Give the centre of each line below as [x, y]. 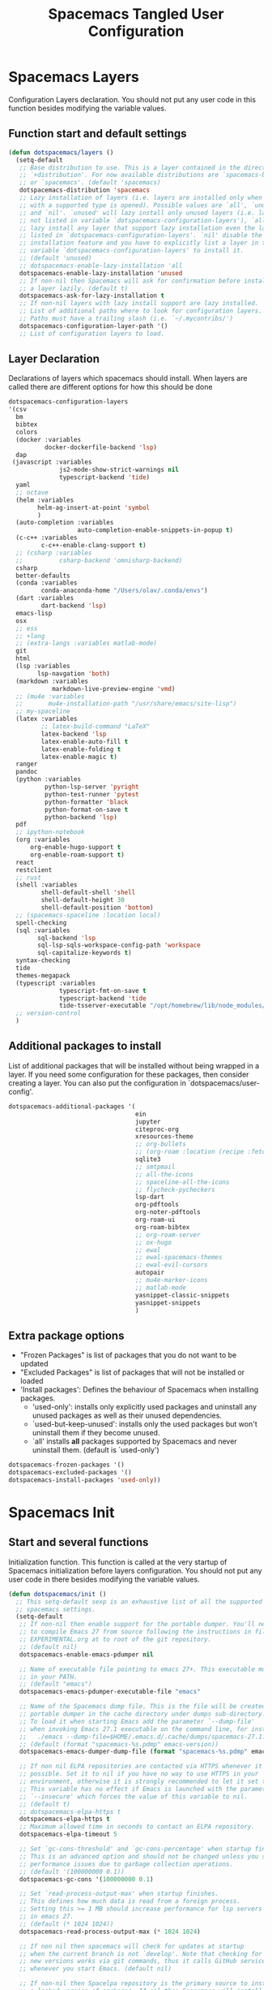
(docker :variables [49, 439]
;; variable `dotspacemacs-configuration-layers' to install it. [132, 251]
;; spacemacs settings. [55, 1609]
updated [34, 1364]
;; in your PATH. [49, 1677]
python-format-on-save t [86, 809]
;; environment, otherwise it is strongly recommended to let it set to [144, 1782]
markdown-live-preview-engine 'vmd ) [113, 689]
